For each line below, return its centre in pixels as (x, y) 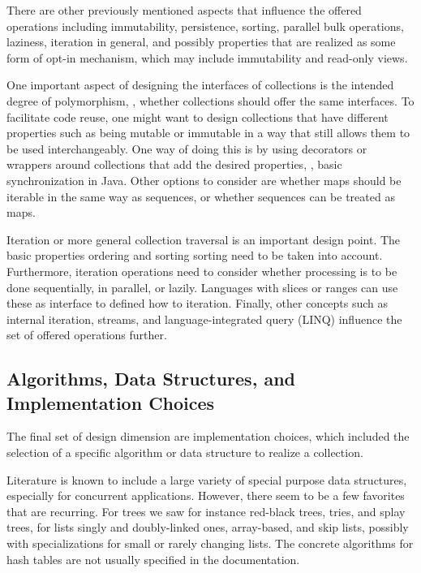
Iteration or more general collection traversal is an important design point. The (204, 239)
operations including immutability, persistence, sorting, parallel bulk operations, (205, 26)
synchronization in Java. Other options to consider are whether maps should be (204, 180)
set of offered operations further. (87, 335)
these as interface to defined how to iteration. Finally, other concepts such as (198, 303)
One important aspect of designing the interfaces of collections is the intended (200, 85)
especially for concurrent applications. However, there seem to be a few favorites (206, 495)
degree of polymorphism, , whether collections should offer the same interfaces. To (210, 100)
